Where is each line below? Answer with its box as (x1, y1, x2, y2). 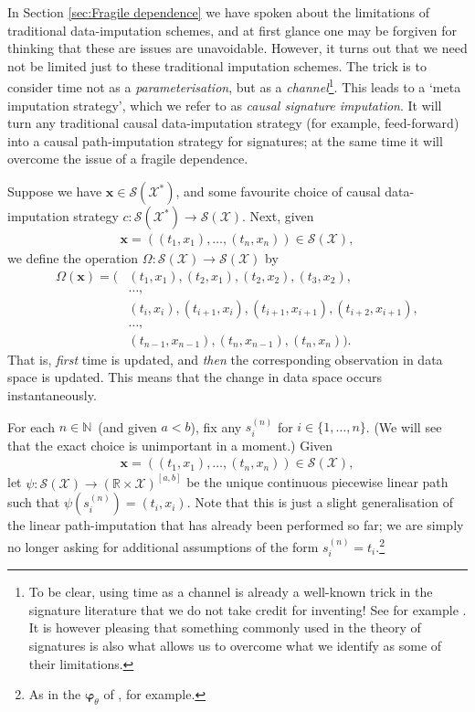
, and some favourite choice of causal (175, 182, 381, 200)
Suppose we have (7, 182, 102, 200)
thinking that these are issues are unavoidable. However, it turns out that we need (7, 38, 468, 58)
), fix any (190, 417, 242, 436)
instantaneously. (7, 385, 97, 404)
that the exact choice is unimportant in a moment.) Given (7, 435, 333, 454)
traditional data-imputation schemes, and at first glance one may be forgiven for (7, 20, 457, 39)
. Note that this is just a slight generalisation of (186, 493, 453, 512)
